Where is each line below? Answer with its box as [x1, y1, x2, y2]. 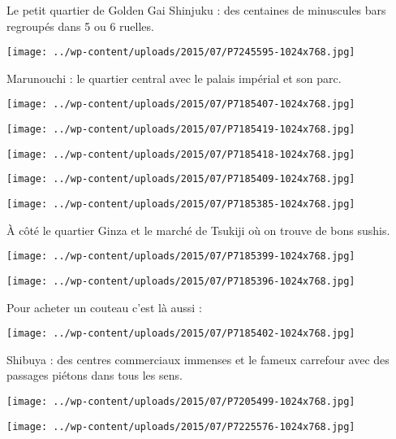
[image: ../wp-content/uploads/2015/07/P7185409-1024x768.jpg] [6, 173, 355, 185]
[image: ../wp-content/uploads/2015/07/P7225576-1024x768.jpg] [6, 420, 355, 432]
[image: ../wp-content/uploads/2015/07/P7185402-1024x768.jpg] [6, 328, 355, 340]
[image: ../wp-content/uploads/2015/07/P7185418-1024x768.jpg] [6, 148, 355, 160]
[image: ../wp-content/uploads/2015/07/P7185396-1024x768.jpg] [6, 275, 355, 287]
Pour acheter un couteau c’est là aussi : [6, 298, 202, 315]
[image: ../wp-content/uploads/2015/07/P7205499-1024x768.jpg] [6, 396, 355, 408]
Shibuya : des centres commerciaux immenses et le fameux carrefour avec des [6, 350, 390, 367]
